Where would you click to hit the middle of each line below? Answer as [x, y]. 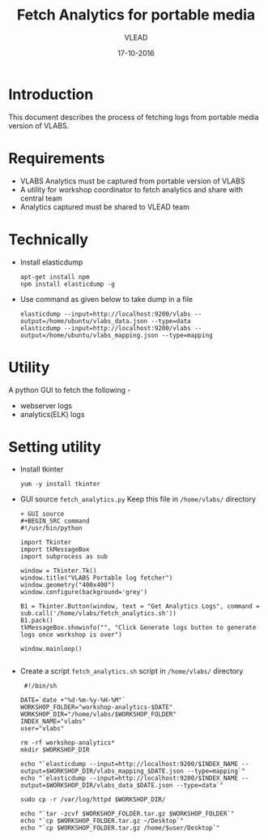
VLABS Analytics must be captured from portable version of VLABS [132, 181]
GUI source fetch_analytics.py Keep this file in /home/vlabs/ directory [138, 499]
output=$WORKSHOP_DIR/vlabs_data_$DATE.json [96, 786]
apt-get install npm [55, 277]
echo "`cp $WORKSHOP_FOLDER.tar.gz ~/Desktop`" [102, 821]
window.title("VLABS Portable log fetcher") [96, 578]
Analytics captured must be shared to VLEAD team [105, 207]
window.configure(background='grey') [84, 592]
